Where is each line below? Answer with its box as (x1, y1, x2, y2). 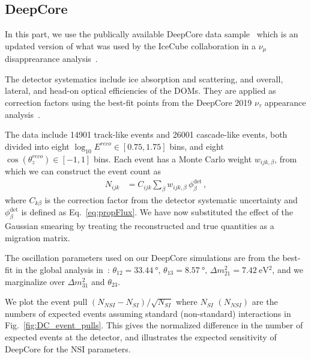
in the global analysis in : (15, 263, 110, 276)
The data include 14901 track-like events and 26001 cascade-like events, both (5, 128, 288, 141)
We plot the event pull (5, 295, 88, 308)
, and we (272, 263, 304, 276)
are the (252, 295, 278, 308)
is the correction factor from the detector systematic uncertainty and (44, 193, 298, 206)
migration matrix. (5, 231, 70, 244)
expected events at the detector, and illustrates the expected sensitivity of (5, 330, 277, 343)
